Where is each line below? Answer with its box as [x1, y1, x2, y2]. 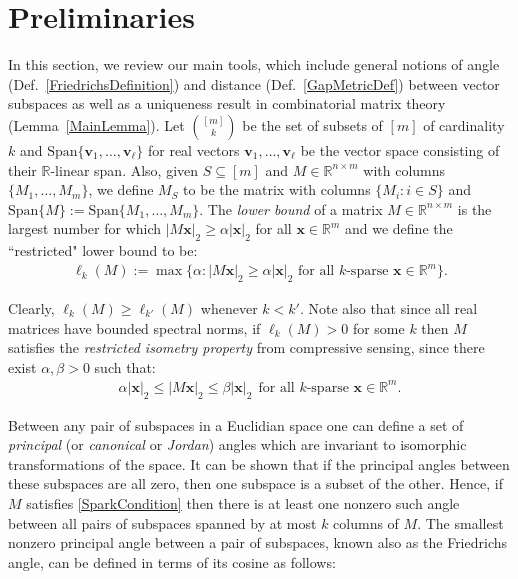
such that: [94, 356, 156, 377]
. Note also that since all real [299, 298, 478, 318]
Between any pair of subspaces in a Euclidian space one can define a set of [8, 414, 464, 435]
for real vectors [147, 139, 240, 160]
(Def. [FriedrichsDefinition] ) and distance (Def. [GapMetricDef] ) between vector [8, 73, 500, 94]
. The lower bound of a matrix [199, 198, 383, 219]
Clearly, [8, 298, 55, 318]
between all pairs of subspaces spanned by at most [8, 512, 317, 533]
